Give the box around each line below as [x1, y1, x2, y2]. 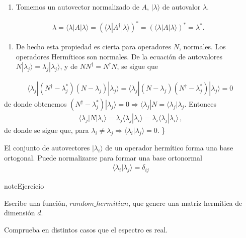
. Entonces [184, 99, 217, 109]
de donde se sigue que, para [4, 125, 89, 135]
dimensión [4, 207, 35, 218]
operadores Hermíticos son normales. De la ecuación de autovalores [16, 51, 223, 61]
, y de [60, 61, 77, 71]
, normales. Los [179, 41, 226, 52]
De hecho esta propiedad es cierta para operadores [16, 41, 172, 52]
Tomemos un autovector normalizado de [16, 2, 139, 12]
